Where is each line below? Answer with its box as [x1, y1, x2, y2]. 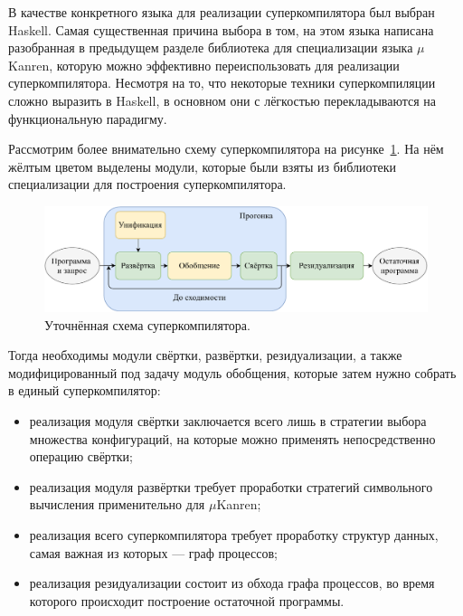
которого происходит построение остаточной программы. [29, 591, 345, 610]
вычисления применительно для [29, 495, 205, 514]
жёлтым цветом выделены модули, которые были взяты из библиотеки [8, 156, 397, 175]
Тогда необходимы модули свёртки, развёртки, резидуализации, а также [8, 346, 402, 365]
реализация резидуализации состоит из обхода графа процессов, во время [29, 573, 435, 592]
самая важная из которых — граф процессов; [29, 543, 279, 562]
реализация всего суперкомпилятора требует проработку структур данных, [29, 526, 439, 545]
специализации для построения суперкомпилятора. [8, 175, 287, 194]
